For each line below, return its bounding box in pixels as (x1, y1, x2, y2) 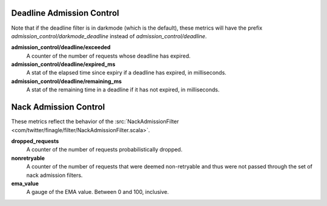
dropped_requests (11, 137, 59, 145)
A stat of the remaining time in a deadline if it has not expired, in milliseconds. (26, 86, 220, 93)
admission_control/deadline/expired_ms (11, 61, 116, 68)
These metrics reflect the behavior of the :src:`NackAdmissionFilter (11, 118, 179, 125)
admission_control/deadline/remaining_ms (11, 78, 122, 85)
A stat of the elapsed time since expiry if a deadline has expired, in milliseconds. (26, 69, 226, 76)
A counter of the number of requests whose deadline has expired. (26, 52, 191, 59)
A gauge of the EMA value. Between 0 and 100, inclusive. (26, 188, 169, 196)
